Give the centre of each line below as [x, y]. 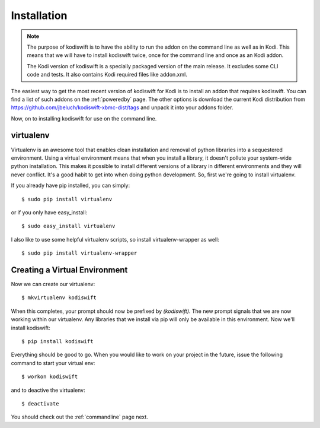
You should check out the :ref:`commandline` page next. [79, 417]
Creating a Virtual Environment [69, 270]
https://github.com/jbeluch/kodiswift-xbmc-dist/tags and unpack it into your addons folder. [122, 107]
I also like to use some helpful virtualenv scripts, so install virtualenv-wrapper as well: [115, 239]
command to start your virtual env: [53, 363]
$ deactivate [40, 403]
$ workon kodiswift [50, 377]
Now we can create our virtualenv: [53, 284]
